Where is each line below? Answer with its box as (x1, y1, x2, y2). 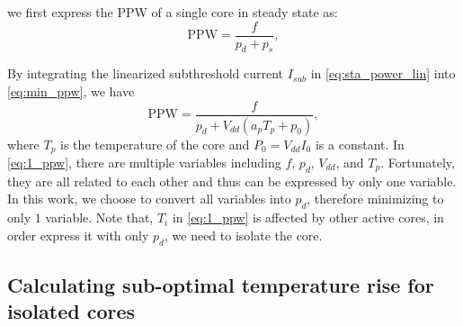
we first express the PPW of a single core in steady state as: (7, 3, 338, 21)
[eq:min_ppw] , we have (7, 82, 135, 101)
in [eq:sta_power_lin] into (310, 64, 456, 83)
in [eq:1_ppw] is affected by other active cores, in (172, 208, 444, 227)
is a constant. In (315, 134, 405, 153)
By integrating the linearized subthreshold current (7, 64, 284, 83)
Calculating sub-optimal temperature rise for (7, 270, 434, 298)
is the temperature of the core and (60, 134, 250, 153)
